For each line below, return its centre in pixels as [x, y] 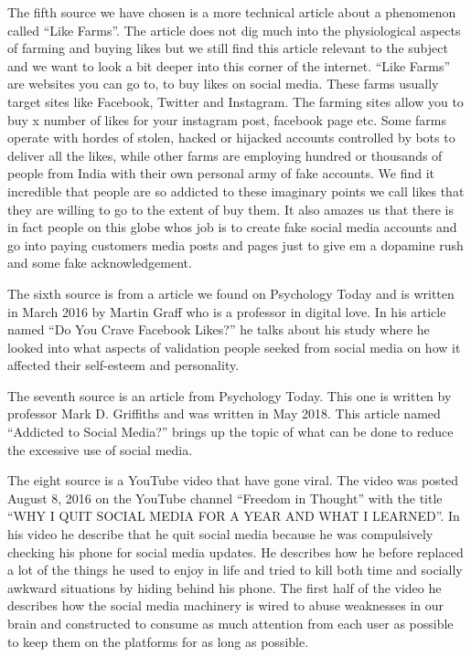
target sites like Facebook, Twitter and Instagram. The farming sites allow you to [235, 101]
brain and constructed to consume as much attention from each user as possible [230, 623]
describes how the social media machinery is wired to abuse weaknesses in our [226, 605]
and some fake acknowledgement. [100, 263]
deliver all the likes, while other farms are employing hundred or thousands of [225, 155]
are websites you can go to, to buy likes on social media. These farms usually [223, 84]
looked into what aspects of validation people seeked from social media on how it [234, 347]
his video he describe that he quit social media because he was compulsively [220, 534]
